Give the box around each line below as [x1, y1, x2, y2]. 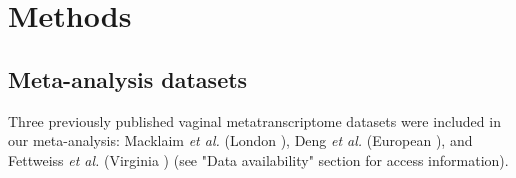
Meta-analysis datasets [8, 63, 248, 94]
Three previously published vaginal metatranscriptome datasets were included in [8, 110, 501, 131]
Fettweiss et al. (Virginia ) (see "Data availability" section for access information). [8, 149, 509, 170]
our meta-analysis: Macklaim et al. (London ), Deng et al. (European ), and [8, 130, 473, 151]
